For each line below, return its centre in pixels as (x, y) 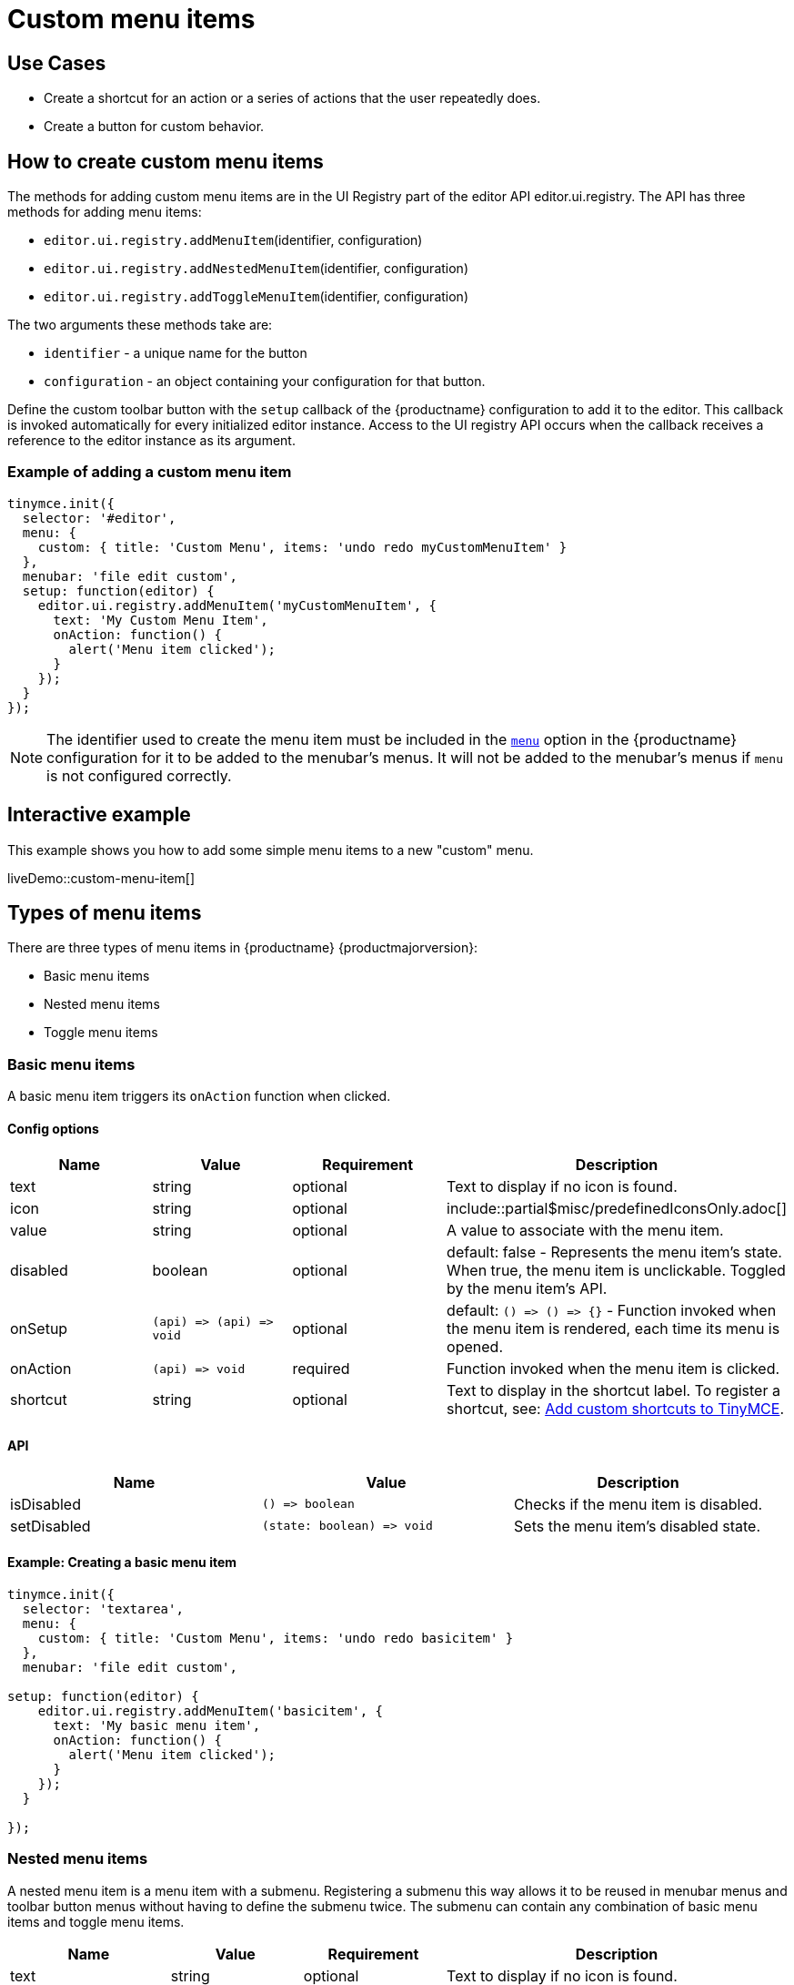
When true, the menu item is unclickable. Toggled (616, 1271)
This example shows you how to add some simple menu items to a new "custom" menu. (271, 850)
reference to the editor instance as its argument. (151, 441)
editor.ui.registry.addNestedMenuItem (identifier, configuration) (256, 269)
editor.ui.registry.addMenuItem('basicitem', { (211, 1710)
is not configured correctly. (139, 775)
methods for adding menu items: (105, 212)
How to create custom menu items (166, 161)
